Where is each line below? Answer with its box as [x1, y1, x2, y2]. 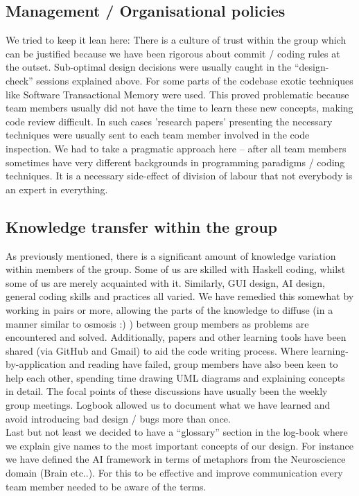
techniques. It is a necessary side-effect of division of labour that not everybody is [6, 168, 353, 183]
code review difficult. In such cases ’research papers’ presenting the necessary [6, 114, 333, 128]
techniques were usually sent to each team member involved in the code [6, 127, 310, 142]
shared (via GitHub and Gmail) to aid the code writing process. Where [6, 343, 308, 357]
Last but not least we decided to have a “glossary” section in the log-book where [6, 425, 348, 439]
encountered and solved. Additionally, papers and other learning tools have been [6, 330, 347, 344]
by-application [6, 357, 67, 371]
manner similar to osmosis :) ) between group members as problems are [6, 316, 309, 330]
